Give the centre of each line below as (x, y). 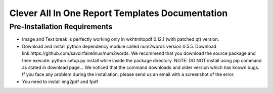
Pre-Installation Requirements (61, 27)
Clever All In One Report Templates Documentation (119, 13)
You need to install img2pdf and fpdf (60, 81)
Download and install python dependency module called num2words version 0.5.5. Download (119, 46)
